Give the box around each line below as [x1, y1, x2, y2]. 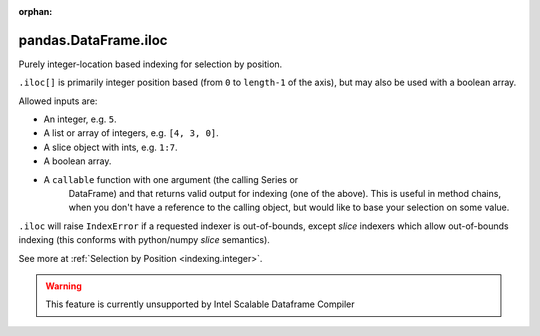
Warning [45, 280, 82, 292]
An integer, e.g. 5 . [43, 113, 117, 125]
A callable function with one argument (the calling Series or [43, 173, 299, 185]
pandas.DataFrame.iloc [18, 31, 168, 49]
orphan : [18, 6, 53, 17]
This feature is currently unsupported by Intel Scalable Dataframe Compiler [45, 298, 355, 310]
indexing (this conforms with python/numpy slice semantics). [18, 234, 270, 246]
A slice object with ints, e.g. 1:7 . [43, 141, 179, 153]
